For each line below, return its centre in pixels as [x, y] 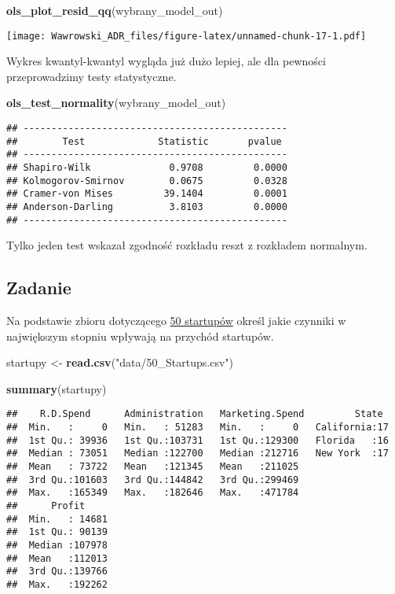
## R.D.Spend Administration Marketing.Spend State [195, 414]
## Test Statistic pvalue [144, 141]
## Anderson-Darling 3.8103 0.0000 [147, 207]
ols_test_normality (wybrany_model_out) [116, 103]
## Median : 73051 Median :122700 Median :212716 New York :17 [197, 454]
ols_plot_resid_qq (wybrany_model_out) [115, 10]
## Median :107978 [57, 546]
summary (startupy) [57, 388]
